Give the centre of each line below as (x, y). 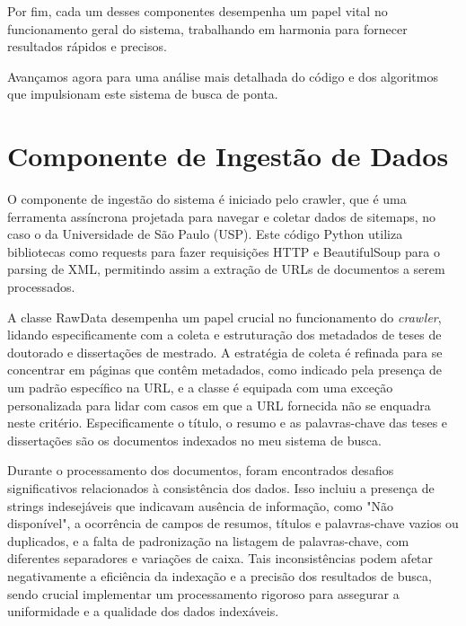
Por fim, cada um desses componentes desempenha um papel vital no (198, 11)
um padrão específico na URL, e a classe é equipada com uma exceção (200, 388)
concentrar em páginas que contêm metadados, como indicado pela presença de (225, 370)
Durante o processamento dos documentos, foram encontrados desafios (201, 470)
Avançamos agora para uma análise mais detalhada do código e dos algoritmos (223, 76)
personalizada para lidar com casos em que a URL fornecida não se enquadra (219, 405)
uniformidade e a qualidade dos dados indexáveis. (143, 611)
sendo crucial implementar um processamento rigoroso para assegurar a (203, 593)
